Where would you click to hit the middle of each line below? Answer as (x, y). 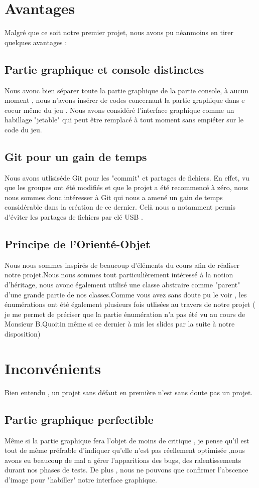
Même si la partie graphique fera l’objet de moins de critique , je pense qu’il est (127, 440)
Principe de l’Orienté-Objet (78, 244)
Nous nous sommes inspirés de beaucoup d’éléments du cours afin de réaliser (122, 265)
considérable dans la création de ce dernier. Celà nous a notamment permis (120, 207)
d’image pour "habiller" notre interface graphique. (81, 479)
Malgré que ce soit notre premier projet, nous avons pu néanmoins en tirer (119, 32)
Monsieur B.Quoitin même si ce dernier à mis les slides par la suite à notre (120, 324)
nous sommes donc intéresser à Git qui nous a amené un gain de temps (114, 197)
